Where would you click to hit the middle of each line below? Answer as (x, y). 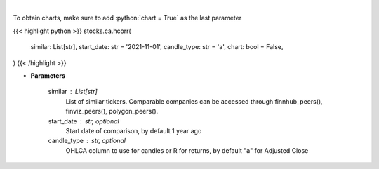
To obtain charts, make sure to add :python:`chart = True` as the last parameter (127, 18)
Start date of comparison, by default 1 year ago (134, 130)
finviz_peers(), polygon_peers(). (112, 111)
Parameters (48, 75)
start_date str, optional (84, 121)
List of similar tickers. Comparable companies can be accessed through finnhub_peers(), (194, 101)
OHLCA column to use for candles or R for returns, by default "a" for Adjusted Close (187, 150)
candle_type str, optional (87, 141)
